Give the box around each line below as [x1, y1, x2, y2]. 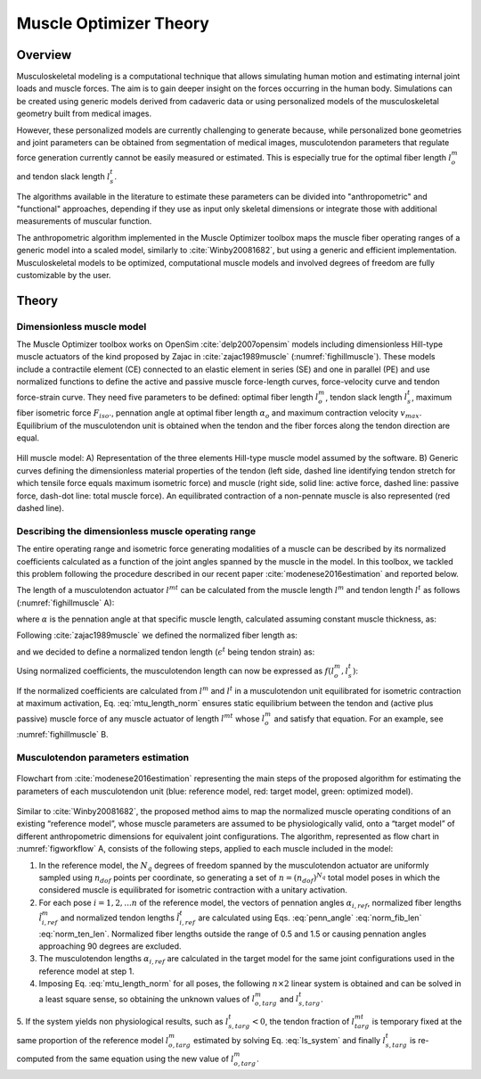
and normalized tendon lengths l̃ [60, 912, 180, 923]
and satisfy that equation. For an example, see [273, 713, 444, 724]
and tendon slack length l [16, 170, 110, 182]
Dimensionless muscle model [16, 320, 147, 333]
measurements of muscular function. [16, 216, 152, 227]
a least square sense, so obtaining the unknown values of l [38, 993, 256, 1004]
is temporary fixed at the [371, 1017, 462, 1027]
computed [16, 1053, 54, 1065]
